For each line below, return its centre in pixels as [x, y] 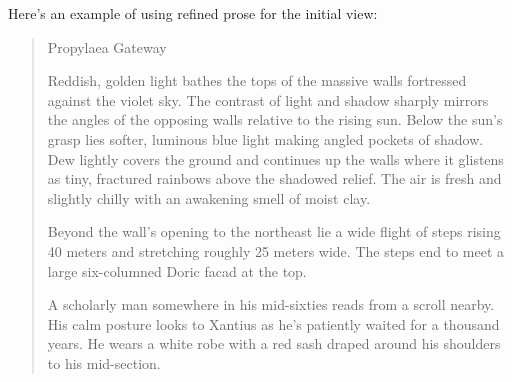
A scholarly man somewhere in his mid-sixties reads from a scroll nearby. [271, 304]
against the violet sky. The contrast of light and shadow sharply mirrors [268, 99]
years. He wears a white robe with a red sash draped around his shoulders [274, 343]
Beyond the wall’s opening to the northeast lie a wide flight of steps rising [274, 231]
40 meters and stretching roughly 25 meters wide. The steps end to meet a [276, 250]
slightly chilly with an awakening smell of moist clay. [209, 197]
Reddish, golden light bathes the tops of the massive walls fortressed [257, 80]
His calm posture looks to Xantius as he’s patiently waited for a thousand [273, 323]
